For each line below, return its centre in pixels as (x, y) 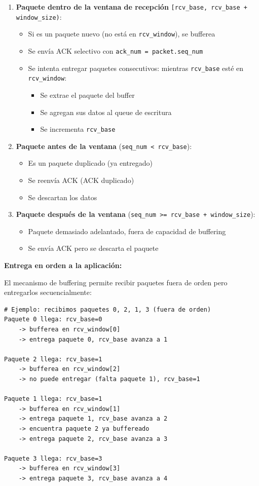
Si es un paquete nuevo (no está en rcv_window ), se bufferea (122, 34)
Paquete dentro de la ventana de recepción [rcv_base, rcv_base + (132, 7)
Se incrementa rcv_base (78, 129)
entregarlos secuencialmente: (48, 292)
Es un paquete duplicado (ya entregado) (90, 163)
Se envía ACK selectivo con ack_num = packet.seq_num (116, 50)
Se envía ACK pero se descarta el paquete (93, 248)
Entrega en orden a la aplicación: (63, 265)
